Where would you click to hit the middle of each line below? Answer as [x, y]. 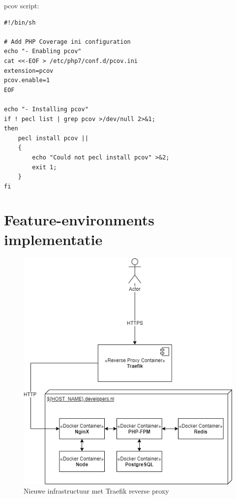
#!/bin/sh [20, 22]
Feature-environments [79, 220]
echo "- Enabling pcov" [43, 51]
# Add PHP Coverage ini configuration [67, 42]
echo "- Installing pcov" [46, 109]
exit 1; [44, 167]
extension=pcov [29, 71]
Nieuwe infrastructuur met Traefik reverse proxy [96, 491]
